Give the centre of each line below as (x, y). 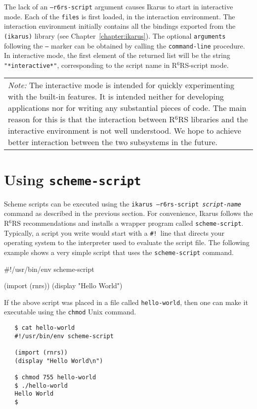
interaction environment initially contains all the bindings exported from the (120, 26)
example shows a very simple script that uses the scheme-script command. (119, 252)
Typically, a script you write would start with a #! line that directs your (114, 232)
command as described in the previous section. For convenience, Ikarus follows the (128, 213)
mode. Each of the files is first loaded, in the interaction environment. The (120, 16)
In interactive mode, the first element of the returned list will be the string (117, 55)
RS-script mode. (204, 65)
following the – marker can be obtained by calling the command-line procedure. (125, 45)
